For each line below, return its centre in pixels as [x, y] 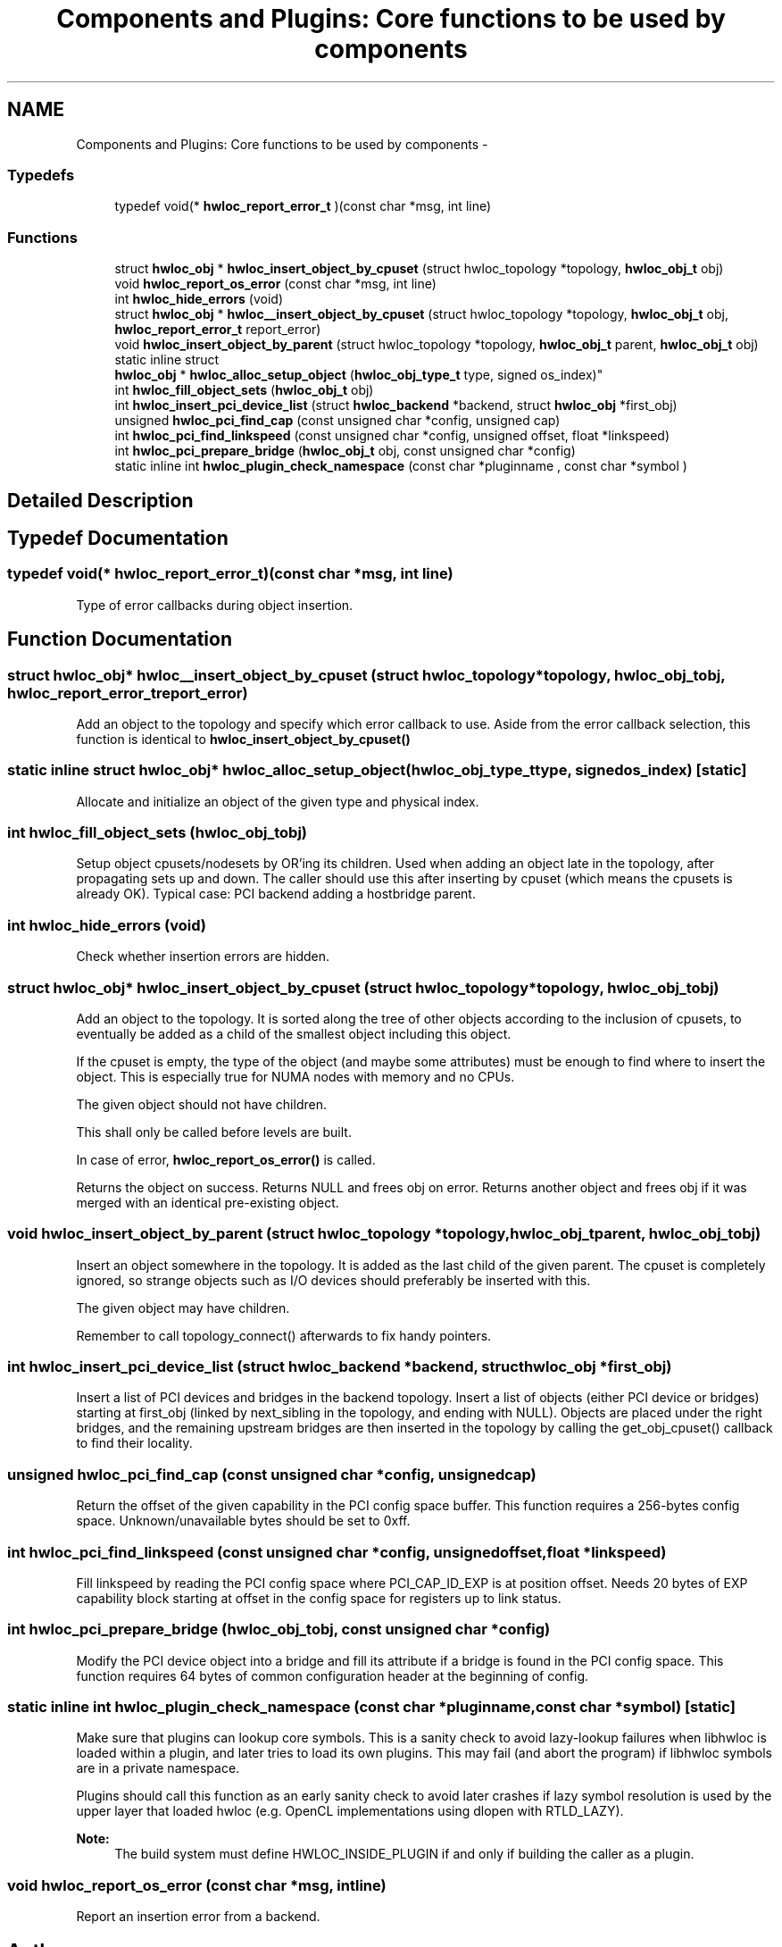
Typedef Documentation [118, 538]
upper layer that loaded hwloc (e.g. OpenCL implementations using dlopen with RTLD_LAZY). [350, 1811]
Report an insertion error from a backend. [198, 1917]
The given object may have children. [183, 1308]
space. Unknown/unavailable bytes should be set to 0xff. [243, 1521]
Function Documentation [120, 639]
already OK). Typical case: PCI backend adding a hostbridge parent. [276, 894]
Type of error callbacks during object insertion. [215, 605]
